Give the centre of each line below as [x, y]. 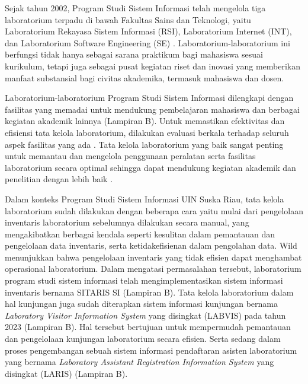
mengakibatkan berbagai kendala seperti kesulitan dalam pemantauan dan [140, 234]
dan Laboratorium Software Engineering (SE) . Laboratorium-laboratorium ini [147, 42]
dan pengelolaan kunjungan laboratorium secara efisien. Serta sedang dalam [143, 339]
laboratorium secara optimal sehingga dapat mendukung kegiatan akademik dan [150, 167]
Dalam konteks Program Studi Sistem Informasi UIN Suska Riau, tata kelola [145, 199]
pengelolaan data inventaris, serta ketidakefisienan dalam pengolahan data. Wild [151, 245]
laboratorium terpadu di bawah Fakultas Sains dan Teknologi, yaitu [128, 19]
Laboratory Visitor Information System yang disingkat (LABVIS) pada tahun [145, 315]
